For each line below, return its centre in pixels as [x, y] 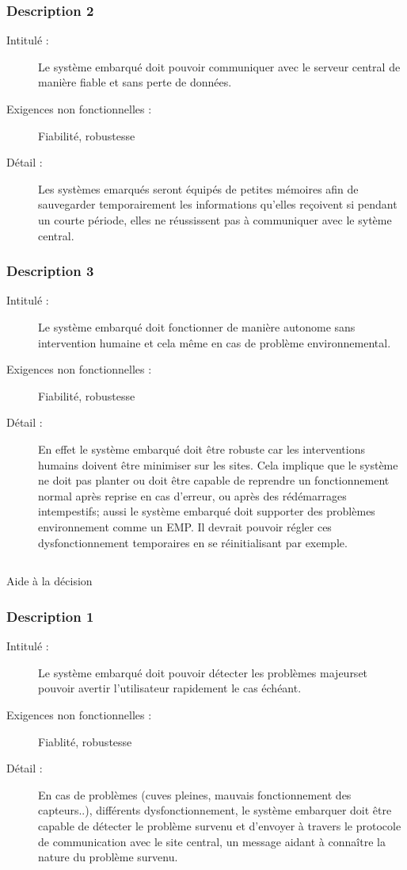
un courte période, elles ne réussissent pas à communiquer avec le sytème [215, 219]
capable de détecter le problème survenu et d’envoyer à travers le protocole [220, 826]
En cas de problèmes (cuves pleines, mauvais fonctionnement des [195, 794]
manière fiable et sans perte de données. [135, 82]
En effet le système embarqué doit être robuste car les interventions [202, 448]
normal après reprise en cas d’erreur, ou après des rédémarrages [192, 495]
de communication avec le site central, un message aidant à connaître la [212, 841]
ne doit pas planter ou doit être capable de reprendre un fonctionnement [214, 480]
